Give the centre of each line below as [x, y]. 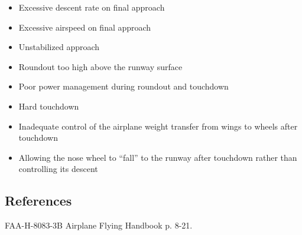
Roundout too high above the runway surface [100, 66]
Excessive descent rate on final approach [92, 7]
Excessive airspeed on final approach [85, 27]
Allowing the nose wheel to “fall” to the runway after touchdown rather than [158, 157]
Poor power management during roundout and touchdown [124, 86]
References [38, 201]
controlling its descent [58, 169]
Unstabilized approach [59, 47]
